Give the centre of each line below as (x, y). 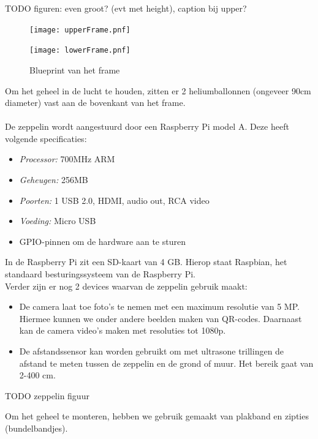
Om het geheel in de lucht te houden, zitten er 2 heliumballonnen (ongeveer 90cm (158, 90)
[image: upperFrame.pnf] (80, 30)
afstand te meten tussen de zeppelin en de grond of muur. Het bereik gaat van (166, 363)
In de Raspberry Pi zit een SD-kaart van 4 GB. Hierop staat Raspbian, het (146, 262)
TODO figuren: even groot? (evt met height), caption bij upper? (126, 8)
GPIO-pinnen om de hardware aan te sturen (102, 241)
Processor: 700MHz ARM (67, 159)
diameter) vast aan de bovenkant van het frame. (95, 103)
